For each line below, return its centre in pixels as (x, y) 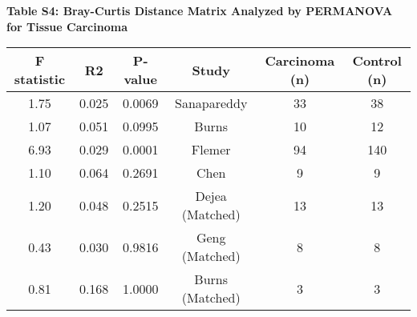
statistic (40, 79)
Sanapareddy (211, 103)
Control (377, 61)
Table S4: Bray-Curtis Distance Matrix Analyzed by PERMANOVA (200, 10)
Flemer (211, 150)
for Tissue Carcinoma (67, 26)
